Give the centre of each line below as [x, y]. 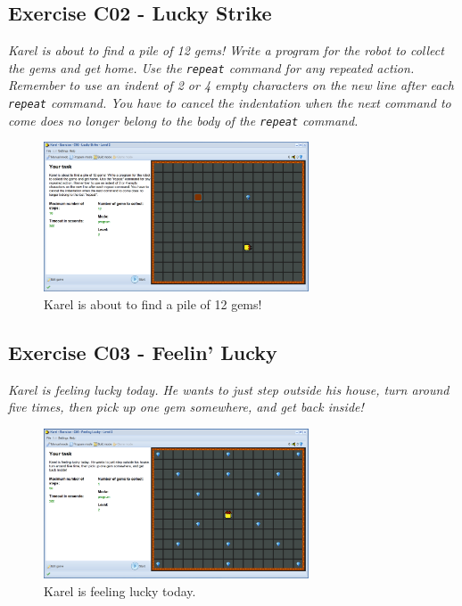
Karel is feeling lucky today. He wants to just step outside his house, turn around [229, 389]
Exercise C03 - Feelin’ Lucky [143, 352]
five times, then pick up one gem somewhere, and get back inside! [186, 407]
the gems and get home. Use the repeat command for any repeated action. [211, 67]
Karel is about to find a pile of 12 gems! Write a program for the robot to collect [226, 50]
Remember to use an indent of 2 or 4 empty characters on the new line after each [231, 85]
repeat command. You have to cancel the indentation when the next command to [230, 103]
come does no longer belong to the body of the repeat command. [183, 120]
